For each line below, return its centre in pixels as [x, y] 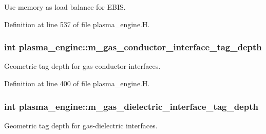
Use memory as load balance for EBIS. [65, 7]
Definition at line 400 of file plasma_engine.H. [77, 83]
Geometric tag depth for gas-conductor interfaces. [82, 66]
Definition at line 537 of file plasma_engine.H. [77, 24]
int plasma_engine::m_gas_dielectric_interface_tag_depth [131, 106]
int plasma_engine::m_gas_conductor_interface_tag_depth [133, 47]
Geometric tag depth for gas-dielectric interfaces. [81, 125]
